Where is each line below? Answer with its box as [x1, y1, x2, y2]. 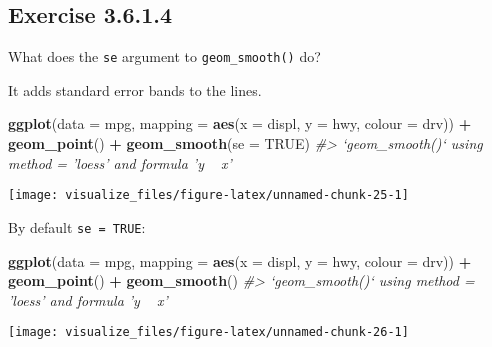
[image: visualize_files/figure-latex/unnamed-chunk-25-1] [8, 188, 409, 203]
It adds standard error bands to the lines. [8, 79, 262, 100]
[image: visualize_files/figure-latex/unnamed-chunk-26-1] [8, 325, 409, 340]
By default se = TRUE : [8, 216, 146, 237]
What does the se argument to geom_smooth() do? [8, 46, 321, 67]
